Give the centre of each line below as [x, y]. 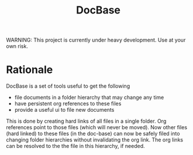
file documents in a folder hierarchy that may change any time [89, 98]
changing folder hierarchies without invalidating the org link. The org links [94, 140]
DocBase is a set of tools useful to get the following [68, 86]
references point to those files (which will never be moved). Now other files [97, 128]
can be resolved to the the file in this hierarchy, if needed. [75, 146]
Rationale [30, 70]
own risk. [17, 46]
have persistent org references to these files [68, 104]
